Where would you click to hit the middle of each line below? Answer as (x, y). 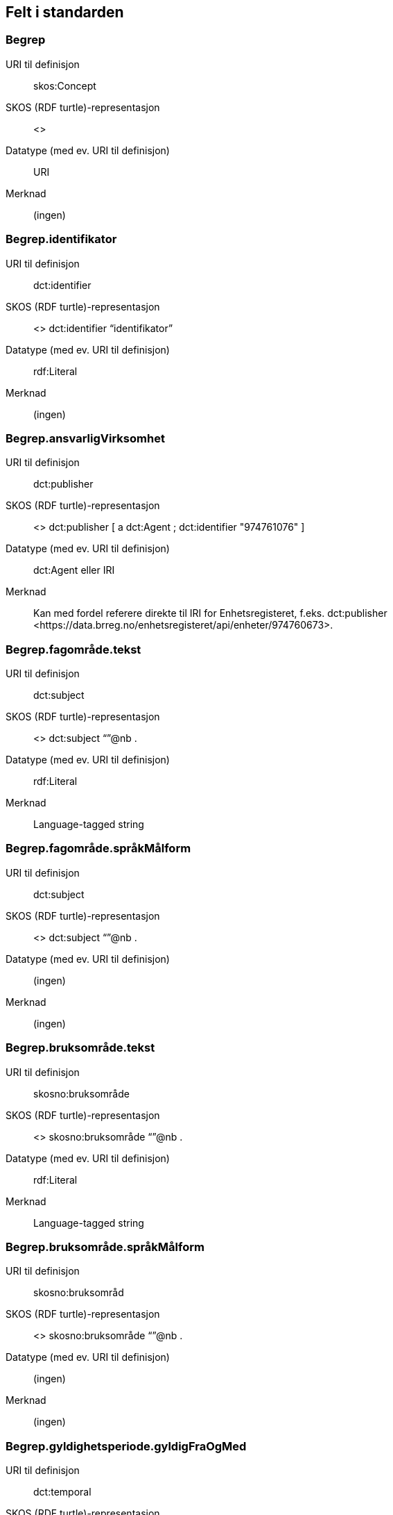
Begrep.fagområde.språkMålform (98, 848)
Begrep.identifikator (61, 239)
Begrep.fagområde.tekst (73, 649)
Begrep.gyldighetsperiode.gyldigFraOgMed (126, 1446)
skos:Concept (65, 85)
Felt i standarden (65, 12)
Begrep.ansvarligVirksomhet (85, 438)
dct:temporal (62, 1492)
